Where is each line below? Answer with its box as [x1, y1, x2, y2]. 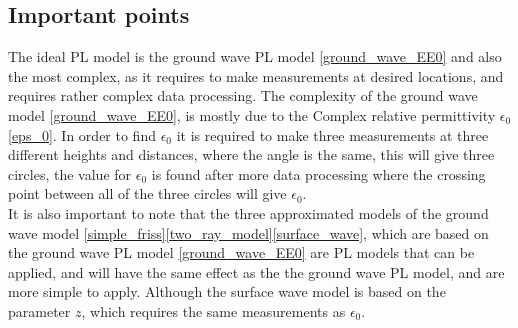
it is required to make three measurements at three [176, 124, 489, 145]
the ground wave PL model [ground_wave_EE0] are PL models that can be [8, 242, 475, 263]
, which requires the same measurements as [81, 300, 346, 321]
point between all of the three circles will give [8, 183, 287, 204]
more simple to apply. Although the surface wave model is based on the [8, 281, 446, 302]
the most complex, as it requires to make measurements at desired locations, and [8, 65, 504, 86]
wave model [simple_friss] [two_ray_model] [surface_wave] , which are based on [8, 222, 489, 243]
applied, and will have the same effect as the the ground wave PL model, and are [8, 261, 505, 282]
